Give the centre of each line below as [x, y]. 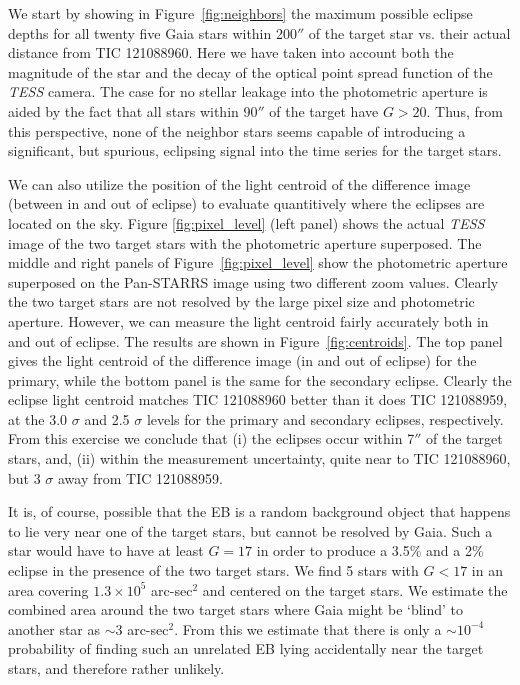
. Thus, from [464, 110]
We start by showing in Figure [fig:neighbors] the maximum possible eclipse [240, 13]
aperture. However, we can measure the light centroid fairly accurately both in [248, 320]
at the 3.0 [38, 418]
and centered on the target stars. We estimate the [355, 589]
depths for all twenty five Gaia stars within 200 [152, 32]
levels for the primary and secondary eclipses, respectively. [325, 418]
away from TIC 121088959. [140, 477]
